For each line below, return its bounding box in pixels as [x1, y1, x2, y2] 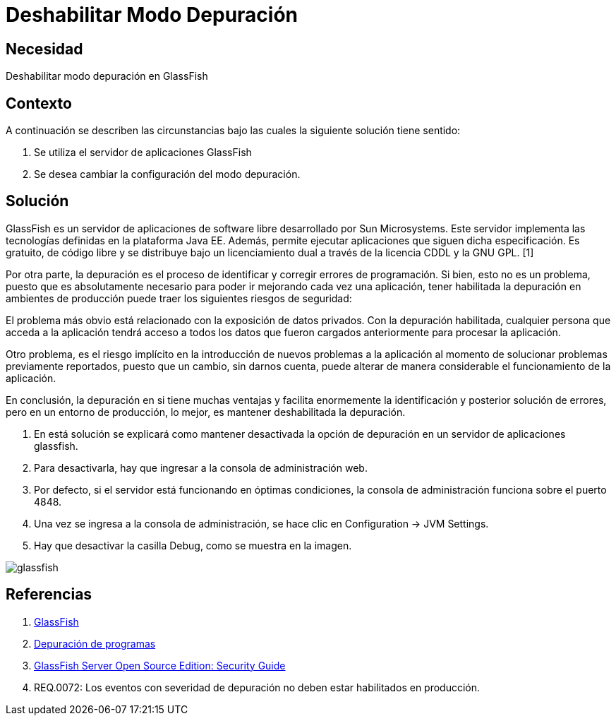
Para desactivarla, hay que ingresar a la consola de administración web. [34, 461, 368, 474]
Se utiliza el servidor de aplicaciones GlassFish [34, 146, 252, 159]
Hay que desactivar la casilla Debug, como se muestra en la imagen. [34, 539, 352, 552]
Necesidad [6, 40, 83, 58]
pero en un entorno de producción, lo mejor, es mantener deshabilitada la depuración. [6, 405, 406, 418]
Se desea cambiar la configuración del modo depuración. [34, 168, 301, 181]
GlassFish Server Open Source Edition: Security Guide [34, 659, 286, 672]
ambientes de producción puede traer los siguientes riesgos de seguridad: [6, 292, 352, 304]
